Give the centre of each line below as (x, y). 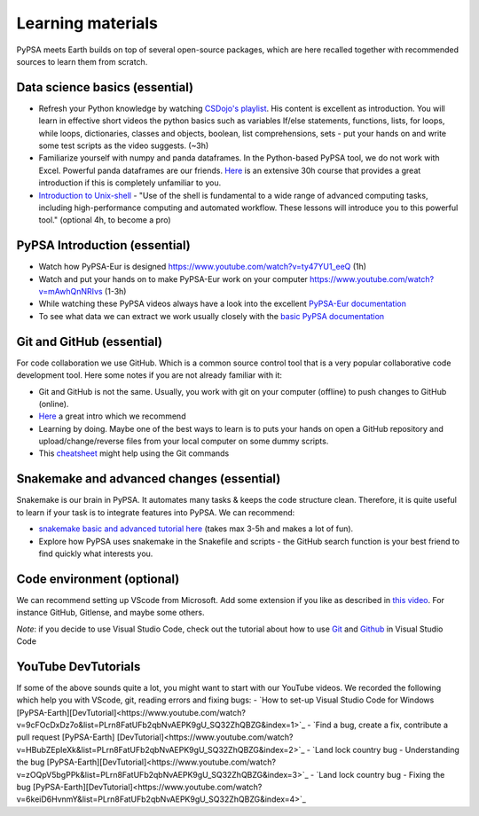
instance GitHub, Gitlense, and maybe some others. (110, 613)
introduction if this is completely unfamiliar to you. (130, 183)
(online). (54, 404)
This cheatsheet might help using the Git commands (134, 453)
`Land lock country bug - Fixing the (381, 774)
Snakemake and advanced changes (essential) (149, 479)
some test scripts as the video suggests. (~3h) (124, 145)
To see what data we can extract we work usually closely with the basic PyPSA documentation (212, 316)
